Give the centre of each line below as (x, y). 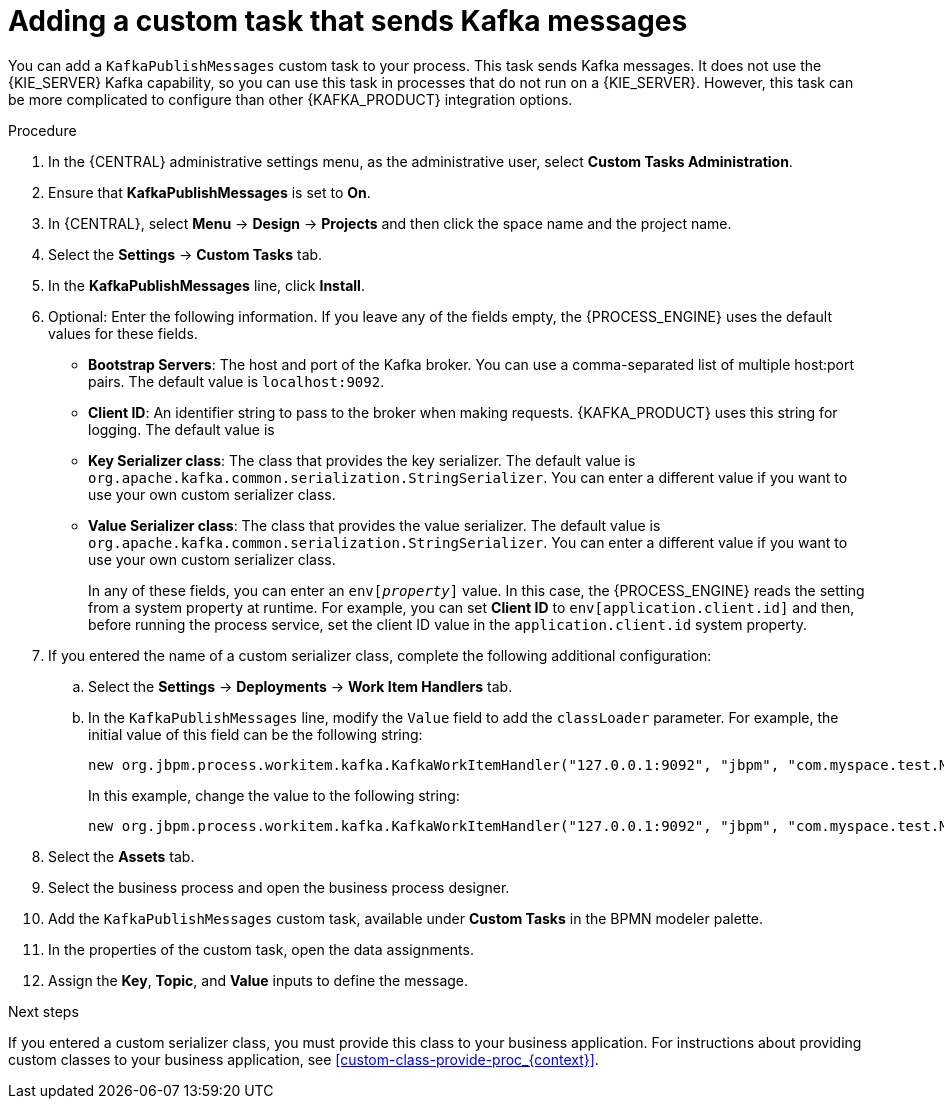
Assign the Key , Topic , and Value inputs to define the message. (258, 980)
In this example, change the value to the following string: (274, 795)
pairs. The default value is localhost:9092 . (236, 381)
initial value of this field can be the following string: (255, 734)
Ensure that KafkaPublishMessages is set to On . (209, 192)
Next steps (43, 1011)
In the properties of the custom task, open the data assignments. (261, 949)
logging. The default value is (181, 429)
